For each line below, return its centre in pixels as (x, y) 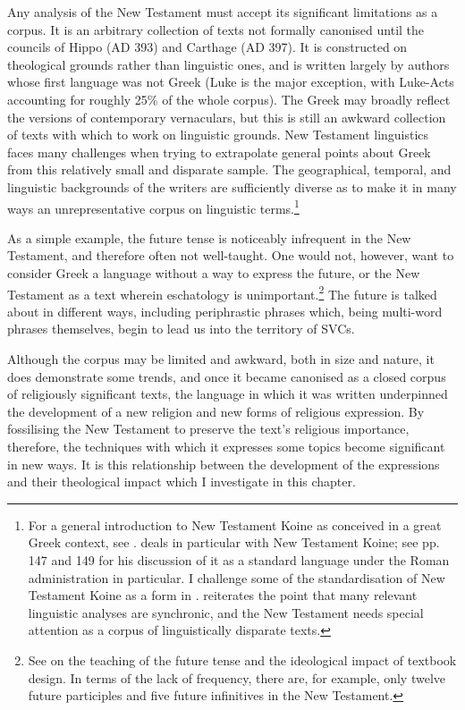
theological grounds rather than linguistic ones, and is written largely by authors (228, 64)
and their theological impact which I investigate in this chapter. (182, 482)
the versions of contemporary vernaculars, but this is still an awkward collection (227, 117)
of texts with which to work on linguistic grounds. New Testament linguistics (218, 135)
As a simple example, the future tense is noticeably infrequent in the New (209, 237)
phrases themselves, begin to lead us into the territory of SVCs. (181, 329)
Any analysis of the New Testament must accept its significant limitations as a (223, 12)
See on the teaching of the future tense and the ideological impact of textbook (242, 659)
